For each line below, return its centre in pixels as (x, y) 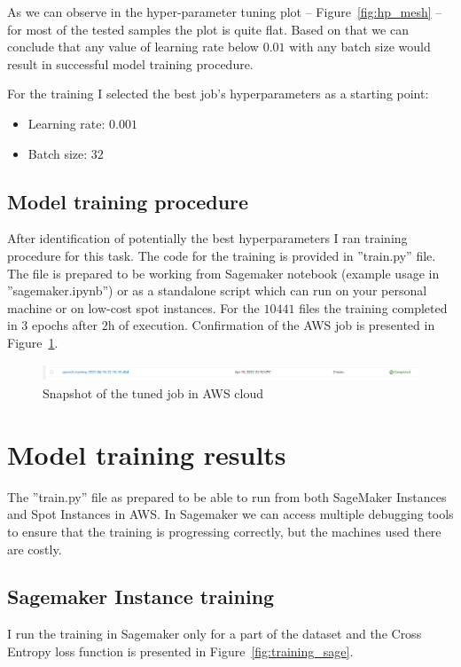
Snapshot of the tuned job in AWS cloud (153, 393)
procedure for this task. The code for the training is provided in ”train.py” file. (222, 255)
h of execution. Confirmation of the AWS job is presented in (271, 325)
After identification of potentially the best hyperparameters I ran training (207, 238)
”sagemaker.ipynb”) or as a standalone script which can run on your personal (217, 290)
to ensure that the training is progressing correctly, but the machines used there (224, 531)
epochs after (65, 325)
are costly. (35, 549)
